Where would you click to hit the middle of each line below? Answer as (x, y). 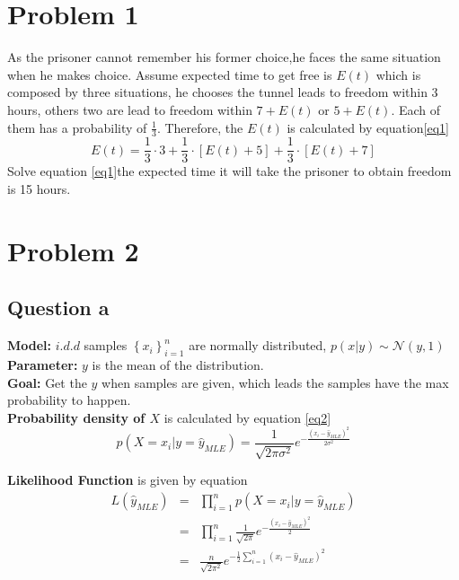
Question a (58, 308)
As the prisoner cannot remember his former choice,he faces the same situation (224, 57)
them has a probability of (77, 127)
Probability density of (76, 417)
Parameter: (43, 364)
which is (398, 74)
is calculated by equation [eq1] (368, 127)
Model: (30, 345)
